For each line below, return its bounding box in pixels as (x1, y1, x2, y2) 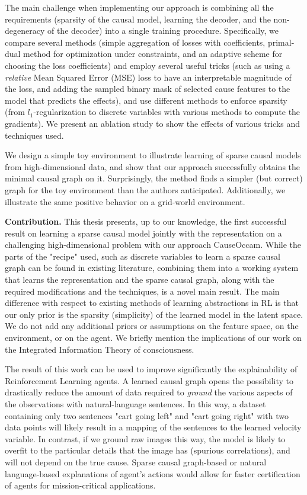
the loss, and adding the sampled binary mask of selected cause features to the (5, 82, 290, 95)
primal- (267, 36, 295, 48)
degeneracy (5, 24, 45, 37)
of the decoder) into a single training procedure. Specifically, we (47, 24, 279, 37)
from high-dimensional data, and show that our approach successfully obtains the (5, 160, 300, 173)
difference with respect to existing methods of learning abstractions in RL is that (5, 296, 299, 309)
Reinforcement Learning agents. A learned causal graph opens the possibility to (5, 374, 294, 387)
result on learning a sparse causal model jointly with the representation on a (5, 226, 282, 239)
